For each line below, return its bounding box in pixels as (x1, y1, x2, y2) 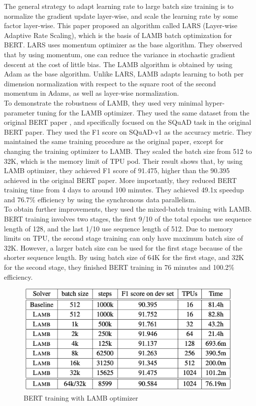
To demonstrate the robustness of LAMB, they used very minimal (4, 97, 203, 108)
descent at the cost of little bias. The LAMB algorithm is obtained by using (4, 59, 232, 69)
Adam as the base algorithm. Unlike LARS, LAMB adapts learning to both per (4, 69, 244, 79)
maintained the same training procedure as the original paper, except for (4, 136, 224, 147)
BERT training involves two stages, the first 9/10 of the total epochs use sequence (4, 214, 252, 224)
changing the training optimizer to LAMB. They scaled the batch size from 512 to (4, 146, 252, 156)
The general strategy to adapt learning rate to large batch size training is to (4, 1, 234, 11)
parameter (4, 107, 35, 117)
